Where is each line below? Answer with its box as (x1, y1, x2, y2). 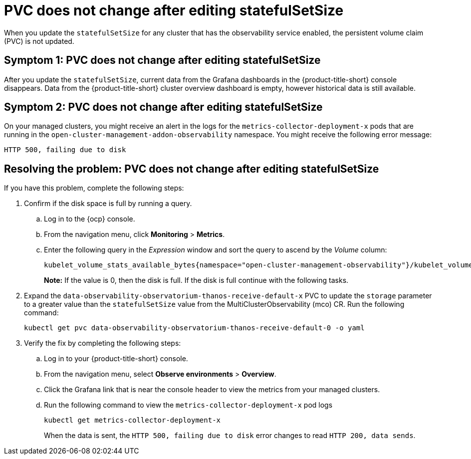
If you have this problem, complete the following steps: (4, 184, 184, 193)
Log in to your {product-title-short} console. (44, 354, 188, 363)
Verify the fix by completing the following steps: (24, 339, 181, 348)
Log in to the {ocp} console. (44, 215, 135, 224)
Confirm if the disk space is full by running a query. (24, 199, 192, 208)
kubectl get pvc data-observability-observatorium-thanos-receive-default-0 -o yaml (24, 324, 365, 332)
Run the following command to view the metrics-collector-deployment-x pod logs (44, 401, 333, 410)
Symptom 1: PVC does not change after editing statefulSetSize (4, 54, 321, 67)
